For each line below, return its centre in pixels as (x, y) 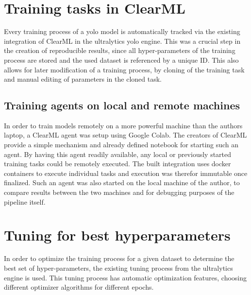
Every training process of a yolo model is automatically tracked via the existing (122, 31)
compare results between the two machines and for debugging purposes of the (119, 192)
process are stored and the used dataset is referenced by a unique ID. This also (121, 60)
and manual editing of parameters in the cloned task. (83, 79)
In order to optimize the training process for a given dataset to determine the (119, 258)
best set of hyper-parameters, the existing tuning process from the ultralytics (118, 268)
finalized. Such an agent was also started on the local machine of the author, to (122, 182)
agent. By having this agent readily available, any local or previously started (118, 154)
